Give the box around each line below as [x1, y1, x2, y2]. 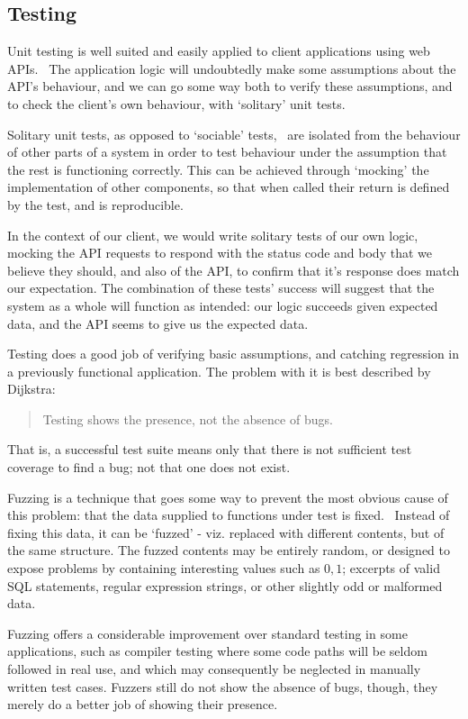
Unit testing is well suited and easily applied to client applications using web [7, 41, 430, 60]
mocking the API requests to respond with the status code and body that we [7, 243, 432, 262]
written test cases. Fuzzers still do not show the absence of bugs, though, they [7, 677, 438, 696]
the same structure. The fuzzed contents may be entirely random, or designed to [7, 541, 451, 560]
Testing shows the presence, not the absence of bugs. [42, 409, 333, 428]
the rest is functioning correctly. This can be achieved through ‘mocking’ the [7, 159, 429, 178]
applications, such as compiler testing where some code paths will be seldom [7, 642, 427, 660]
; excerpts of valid [342, 559, 440, 578]
